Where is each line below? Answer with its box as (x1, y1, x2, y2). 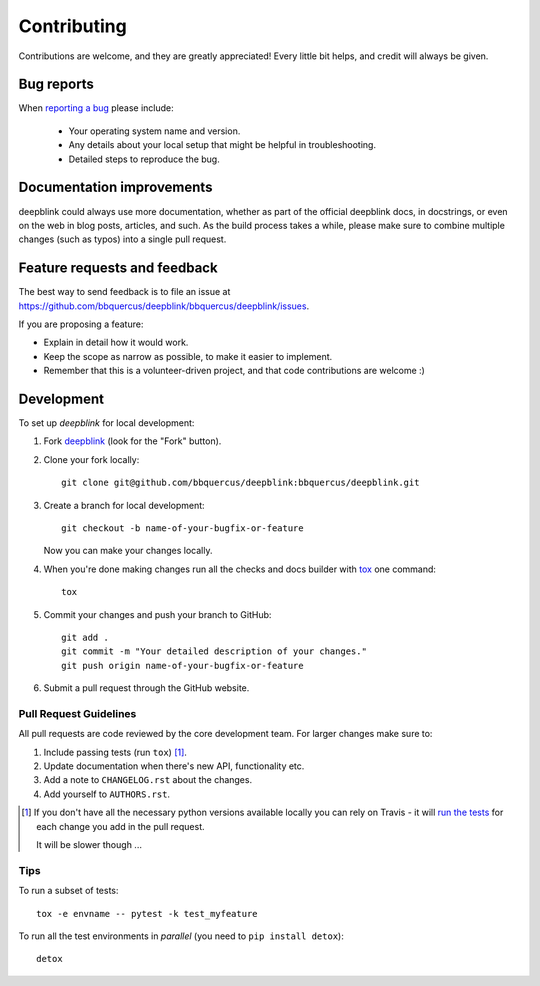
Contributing (18, 15, 127, 37)
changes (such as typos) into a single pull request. (18, 233, 227, 245)
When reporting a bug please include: (18, 102, 174, 114)
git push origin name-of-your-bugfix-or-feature (61, 660, 304, 671)
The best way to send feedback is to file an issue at (18, 286, 231, 298)
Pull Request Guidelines (18, 706, 137, 720)
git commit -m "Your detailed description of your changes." (61, 646, 367, 657)
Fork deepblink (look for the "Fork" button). (43, 435, 222, 447)
